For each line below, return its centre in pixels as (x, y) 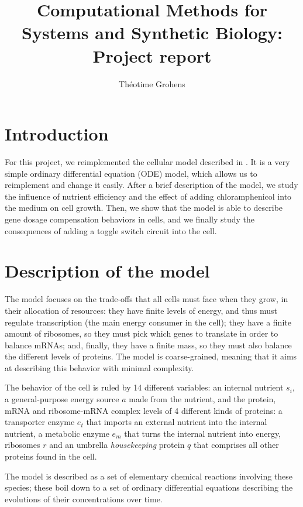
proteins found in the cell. (51, 456)
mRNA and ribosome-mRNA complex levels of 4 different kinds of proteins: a (144, 410)
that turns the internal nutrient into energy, (203, 433)
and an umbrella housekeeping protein (117, 445)
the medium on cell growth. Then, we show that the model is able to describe (144, 208)
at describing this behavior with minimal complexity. (99, 367)
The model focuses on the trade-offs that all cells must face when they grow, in (147, 299)
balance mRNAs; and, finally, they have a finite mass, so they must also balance (148, 345)
